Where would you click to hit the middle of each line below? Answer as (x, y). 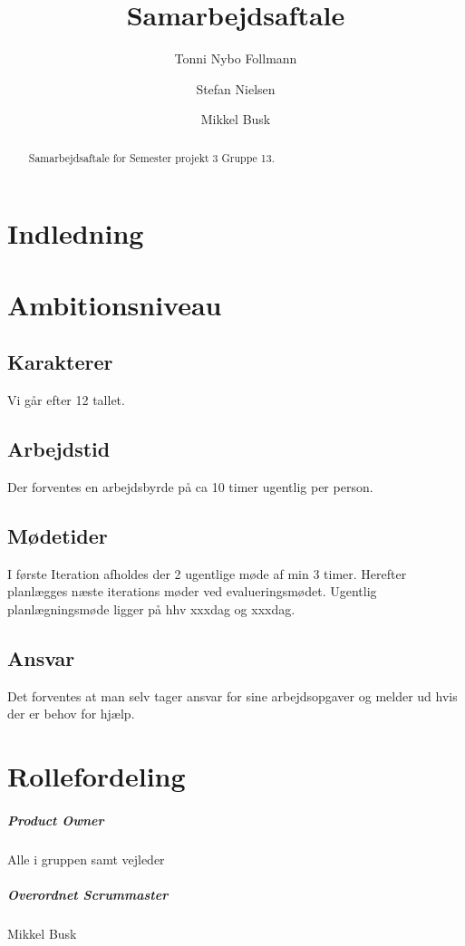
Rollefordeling (97, 776)
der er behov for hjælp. (71, 714)
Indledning (76, 233)
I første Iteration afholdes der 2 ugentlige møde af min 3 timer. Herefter (207, 573)
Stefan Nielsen (236, 88)
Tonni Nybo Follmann (236, 58)
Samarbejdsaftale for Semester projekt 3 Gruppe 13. (152, 157)
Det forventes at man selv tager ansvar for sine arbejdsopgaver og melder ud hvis (232, 695)
